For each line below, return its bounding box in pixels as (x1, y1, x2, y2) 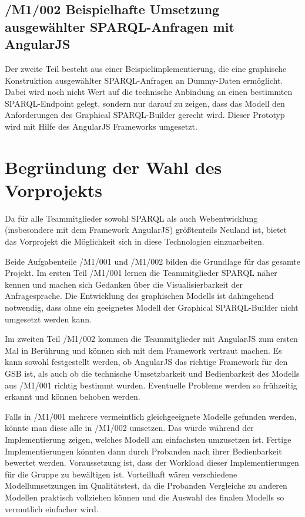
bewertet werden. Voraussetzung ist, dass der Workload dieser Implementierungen (5, 456, 299, 469)
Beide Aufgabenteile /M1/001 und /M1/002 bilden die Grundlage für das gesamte (5, 255, 300, 267)
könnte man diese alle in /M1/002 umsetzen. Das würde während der (5, 421, 254, 434)
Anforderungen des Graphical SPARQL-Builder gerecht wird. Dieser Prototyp (5, 108, 285, 121)
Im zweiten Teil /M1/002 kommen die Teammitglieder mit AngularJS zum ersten (5, 332, 298, 345)
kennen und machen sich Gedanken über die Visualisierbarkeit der (5, 278, 243, 290)
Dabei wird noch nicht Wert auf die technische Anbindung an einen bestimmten (5, 85, 293, 98)
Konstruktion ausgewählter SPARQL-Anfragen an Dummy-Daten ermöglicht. (5, 74, 283, 86)
